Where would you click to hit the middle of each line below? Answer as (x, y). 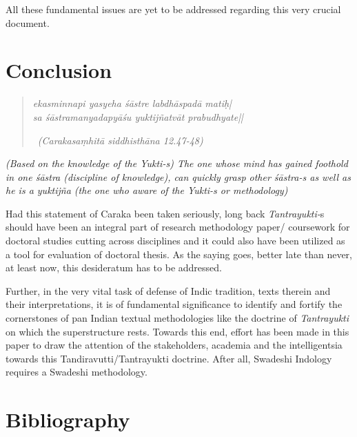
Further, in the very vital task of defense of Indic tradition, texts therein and (168, 290)
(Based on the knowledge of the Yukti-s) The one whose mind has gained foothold (177, 163)
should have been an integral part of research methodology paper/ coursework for (178, 227)
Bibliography (68, 419)
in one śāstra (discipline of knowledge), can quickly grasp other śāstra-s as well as (178, 176)
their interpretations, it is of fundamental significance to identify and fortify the (174, 304)
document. (28, 22)
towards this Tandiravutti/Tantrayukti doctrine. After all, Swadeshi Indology (169, 358)
